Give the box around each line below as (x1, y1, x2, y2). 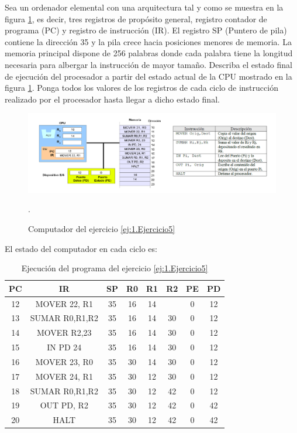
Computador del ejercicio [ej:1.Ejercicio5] (28, 222, 175, 234)
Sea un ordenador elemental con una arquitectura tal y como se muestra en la (5, 1, 284, 13)
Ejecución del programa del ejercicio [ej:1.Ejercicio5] (21, 262, 208, 274)
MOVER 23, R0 (35, 355, 93, 367)
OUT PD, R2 (40, 399, 88, 411)
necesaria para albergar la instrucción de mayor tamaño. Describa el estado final (5, 58, 292, 70)
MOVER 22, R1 (35, 297, 93, 309)
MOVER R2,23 (37, 326, 92, 339)
